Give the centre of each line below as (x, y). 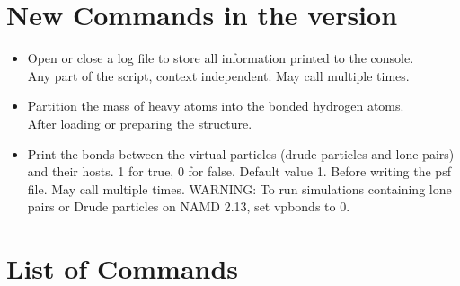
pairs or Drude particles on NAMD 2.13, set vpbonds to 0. (189, 206)
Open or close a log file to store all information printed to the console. (221, 58)
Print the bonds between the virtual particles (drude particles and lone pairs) (241, 153)
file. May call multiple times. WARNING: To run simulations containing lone (239, 188)
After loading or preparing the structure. (140, 123)
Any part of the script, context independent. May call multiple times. (218, 75)
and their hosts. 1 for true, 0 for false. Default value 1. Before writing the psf (239, 171)
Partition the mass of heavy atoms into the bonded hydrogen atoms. (216, 106)
